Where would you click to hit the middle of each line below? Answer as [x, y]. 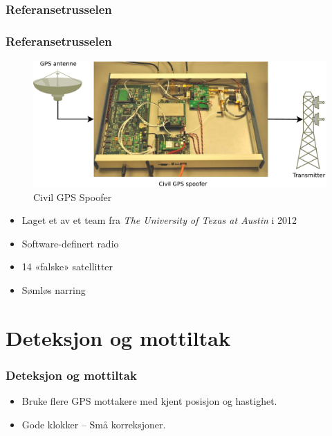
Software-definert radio [70, 243]
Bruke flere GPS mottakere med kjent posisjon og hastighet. [149, 401]
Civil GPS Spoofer [73, 197]
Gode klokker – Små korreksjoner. [94, 424]
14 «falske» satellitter [67, 267]
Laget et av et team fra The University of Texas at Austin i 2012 [159, 220]
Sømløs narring [54, 290]
